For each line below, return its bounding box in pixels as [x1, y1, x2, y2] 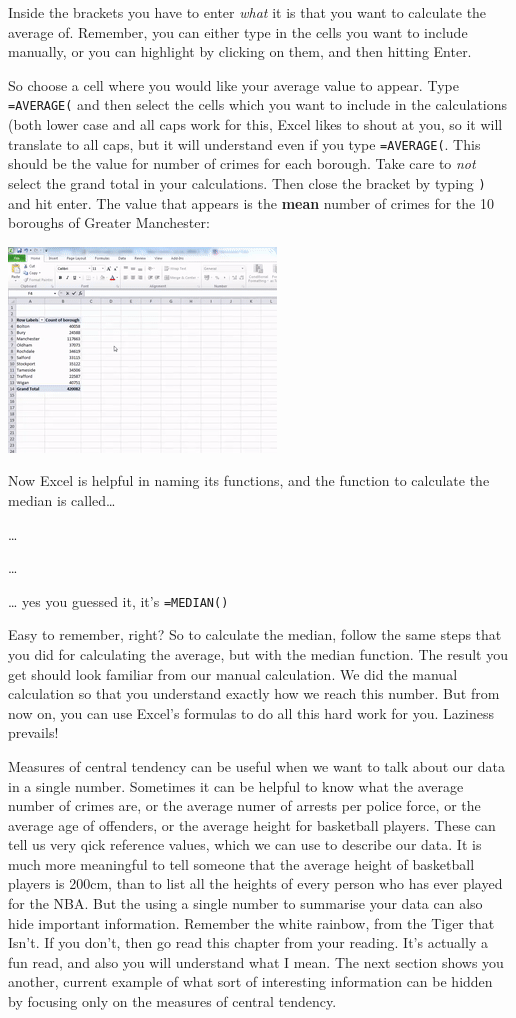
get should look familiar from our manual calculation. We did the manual [8, 663, 458, 684]
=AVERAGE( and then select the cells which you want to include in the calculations [8, 94, 508, 115]
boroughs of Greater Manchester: [8, 212, 210, 233]
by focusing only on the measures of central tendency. [8, 991, 337, 1012]
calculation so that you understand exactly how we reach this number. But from [8, 683, 500, 704]
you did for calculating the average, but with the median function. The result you [8, 643, 508, 664]
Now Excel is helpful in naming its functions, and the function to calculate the [8, 470, 490, 491]
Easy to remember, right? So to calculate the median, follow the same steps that [8, 624, 502, 645]
